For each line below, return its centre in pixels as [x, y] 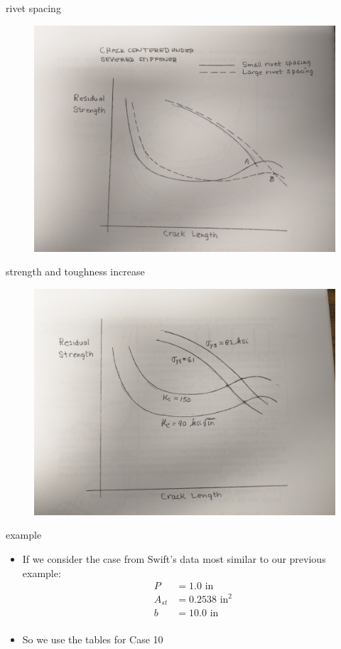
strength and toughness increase [75, 271]
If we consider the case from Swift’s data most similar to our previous [174, 558]
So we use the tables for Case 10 [93, 639]
